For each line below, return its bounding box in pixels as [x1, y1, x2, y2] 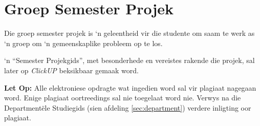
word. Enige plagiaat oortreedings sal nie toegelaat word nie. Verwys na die [4, 92, 241, 103]
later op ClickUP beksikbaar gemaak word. [4, 65, 139, 75]
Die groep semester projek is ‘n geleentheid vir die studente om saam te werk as [4, 28, 255, 38]
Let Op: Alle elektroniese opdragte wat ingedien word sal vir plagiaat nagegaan [4, 82, 256, 93]
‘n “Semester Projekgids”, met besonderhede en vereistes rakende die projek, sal [4, 55, 255, 66]
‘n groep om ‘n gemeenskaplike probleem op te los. [4, 37, 163, 48]
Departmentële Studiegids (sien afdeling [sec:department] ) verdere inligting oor [4, 102, 251, 113]
